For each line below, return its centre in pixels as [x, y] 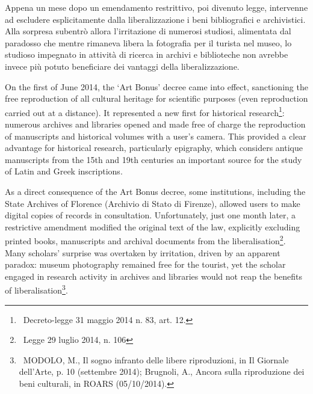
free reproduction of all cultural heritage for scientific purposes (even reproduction [156, 98]
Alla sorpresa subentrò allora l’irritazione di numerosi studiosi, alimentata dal [148, 31]
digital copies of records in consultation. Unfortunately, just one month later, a [150, 215]
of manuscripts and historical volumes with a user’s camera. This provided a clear [156, 136]
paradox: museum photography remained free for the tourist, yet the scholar [145, 264]
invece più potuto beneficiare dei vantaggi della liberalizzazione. [122, 66]
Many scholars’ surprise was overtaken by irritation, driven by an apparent [143, 252]
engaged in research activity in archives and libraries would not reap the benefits [154, 276]
